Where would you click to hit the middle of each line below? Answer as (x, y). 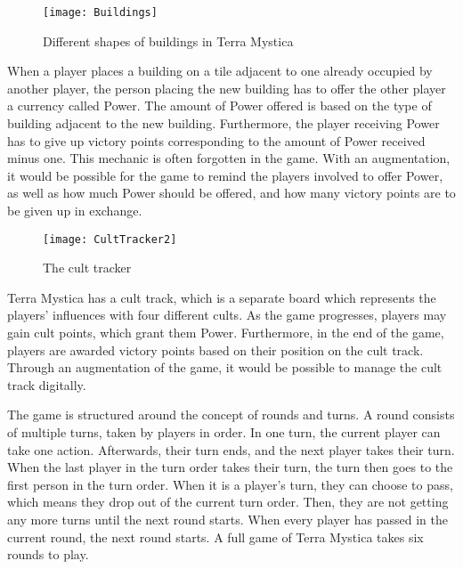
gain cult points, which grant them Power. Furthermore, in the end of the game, (226, 333)
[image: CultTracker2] (110, 239)
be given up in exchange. (75, 210)
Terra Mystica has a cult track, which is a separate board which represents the (222, 297)
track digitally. (47, 384)
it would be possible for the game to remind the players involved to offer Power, (225, 175)
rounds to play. (48, 554)
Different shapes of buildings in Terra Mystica (168, 41)
